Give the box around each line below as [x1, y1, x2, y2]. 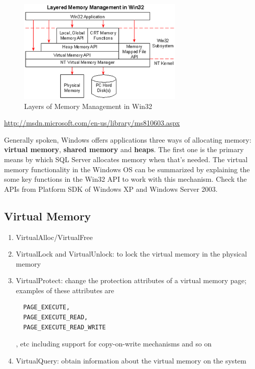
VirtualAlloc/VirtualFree [16, 231, 93, 242]
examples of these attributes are [16, 285, 114, 295]
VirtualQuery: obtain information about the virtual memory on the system [16, 355, 246, 365]
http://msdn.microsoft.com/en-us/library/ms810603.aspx [4, 117, 180, 128]
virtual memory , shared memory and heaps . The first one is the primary [4, 144, 244, 155]
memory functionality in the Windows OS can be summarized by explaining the [4, 164, 250, 174]
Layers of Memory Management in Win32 [24, 100, 153, 111]
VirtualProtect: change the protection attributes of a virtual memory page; [16, 275, 246, 286]
